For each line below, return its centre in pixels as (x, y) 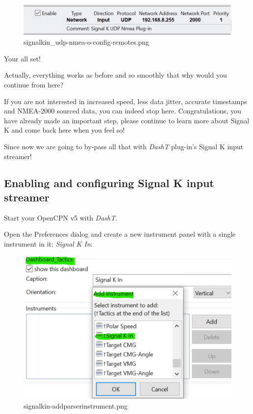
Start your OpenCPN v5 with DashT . (61, 217)
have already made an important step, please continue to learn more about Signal (127, 120)
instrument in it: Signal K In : (48, 243)
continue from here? (34, 84)
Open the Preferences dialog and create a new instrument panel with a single (120, 234)
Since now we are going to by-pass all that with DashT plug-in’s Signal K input (124, 146)
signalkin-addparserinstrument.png (76, 405)
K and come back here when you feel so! (64, 130)
